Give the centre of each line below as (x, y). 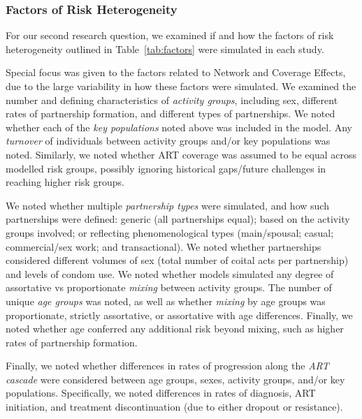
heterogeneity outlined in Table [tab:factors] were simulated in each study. (165, 49)
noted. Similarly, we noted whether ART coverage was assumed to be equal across (181, 154)
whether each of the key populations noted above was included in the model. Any (179, 127)
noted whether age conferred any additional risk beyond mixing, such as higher (175, 329)
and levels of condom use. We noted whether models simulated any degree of (170, 273)
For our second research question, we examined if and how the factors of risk (170, 35)
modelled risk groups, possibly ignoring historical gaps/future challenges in (166, 168)
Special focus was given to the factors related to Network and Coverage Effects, (176, 72)
